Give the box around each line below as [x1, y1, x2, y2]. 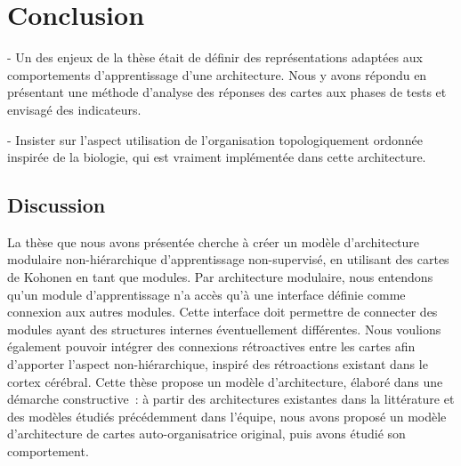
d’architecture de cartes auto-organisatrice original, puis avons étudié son [7, 424, 406, 443]
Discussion [7, 191, 106, 219]
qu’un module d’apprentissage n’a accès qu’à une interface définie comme [7, 285, 406, 303]
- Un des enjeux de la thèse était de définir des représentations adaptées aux [7, 48, 423, 67]
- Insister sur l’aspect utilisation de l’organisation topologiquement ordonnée [7, 130, 423, 149]
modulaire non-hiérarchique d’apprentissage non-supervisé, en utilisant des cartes [7, 250, 449, 269]
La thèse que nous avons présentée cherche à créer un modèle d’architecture [7, 232, 420, 251]
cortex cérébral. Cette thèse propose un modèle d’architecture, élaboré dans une [7, 372, 443, 390]
